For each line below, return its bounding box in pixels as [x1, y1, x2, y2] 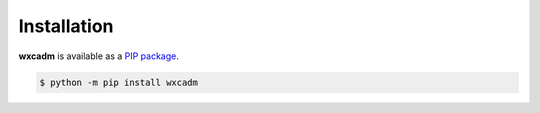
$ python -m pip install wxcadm [39, 76, 199, 88]
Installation [18, 15, 114, 37]
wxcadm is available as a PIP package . [18, 50, 180, 62]
